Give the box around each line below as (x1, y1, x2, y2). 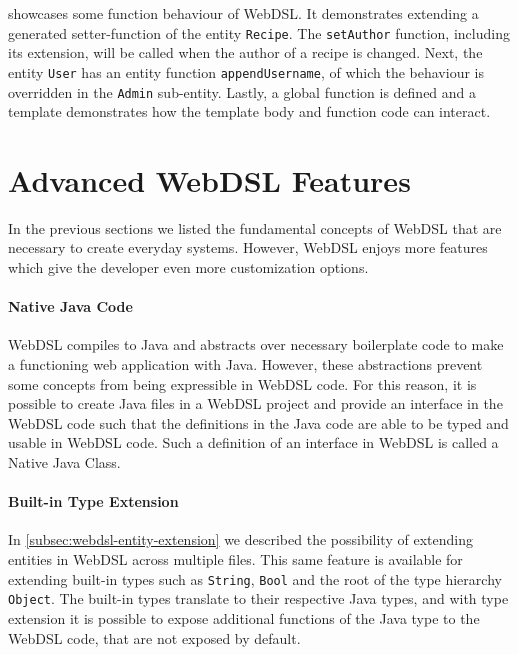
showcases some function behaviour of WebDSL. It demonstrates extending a (8, 3, 479, 23)
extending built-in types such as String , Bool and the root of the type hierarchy (8, 568, 502, 589)
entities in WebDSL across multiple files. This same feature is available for (8, 549, 463, 569)
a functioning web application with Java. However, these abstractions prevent (8, 354, 483, 375)
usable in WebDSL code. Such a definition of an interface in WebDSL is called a (8, 432, 499, 453)
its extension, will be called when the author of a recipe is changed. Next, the (8, 42, 483, 63)
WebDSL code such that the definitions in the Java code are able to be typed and (8, 412, 509, 433)
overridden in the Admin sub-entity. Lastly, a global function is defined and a (8, 81, 477, 102)
